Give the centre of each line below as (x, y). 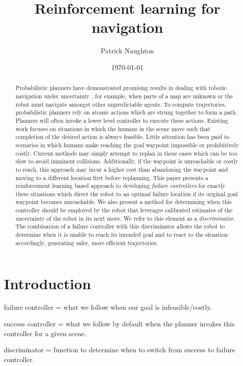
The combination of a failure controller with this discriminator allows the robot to (120, 226)
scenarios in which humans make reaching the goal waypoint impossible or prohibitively (127, 145)
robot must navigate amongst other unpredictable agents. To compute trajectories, (121, 104)
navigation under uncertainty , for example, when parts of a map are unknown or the (124, 96)
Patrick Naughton (127, 51)
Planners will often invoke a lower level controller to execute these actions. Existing (122, 120)
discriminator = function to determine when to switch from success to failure (120, 350)
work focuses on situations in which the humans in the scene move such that (113, 128)
